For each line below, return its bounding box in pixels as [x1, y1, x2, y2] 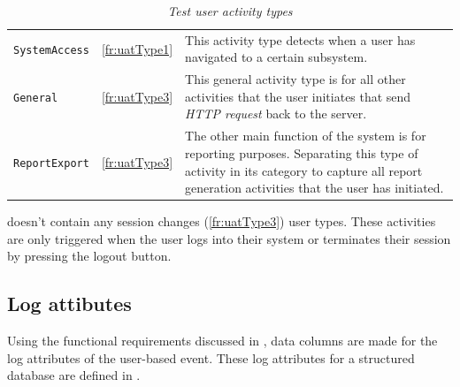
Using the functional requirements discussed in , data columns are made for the [7, 331, 438, 350]
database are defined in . [7, 366, 141, 384]
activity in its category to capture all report [185, 161, 423, 179]
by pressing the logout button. [7, 247, 172, 265]
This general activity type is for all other [185, 70, 406, 88]
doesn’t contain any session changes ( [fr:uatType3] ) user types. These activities [7, 212, 436, 231]
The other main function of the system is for [185, 126, 426, 145]
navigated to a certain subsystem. [185, 48, 368, 66]
